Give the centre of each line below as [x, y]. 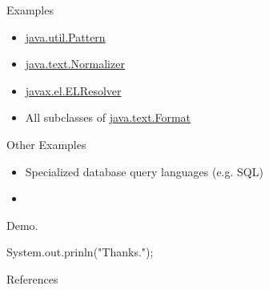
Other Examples [46, 144]
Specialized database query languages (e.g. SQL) [144, 171]
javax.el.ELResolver [73, 90]
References [32, 278]
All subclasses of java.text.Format [108, 117]
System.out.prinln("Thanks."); [80, 252]
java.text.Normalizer [75, 64]
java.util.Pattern [65, 36]
